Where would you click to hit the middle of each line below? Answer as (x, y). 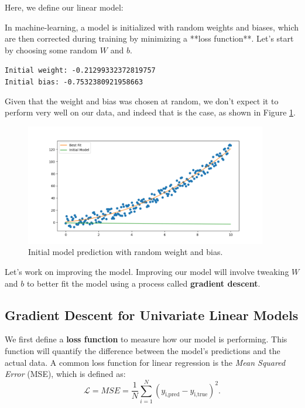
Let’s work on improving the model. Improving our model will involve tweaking (147, 272)
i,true (201, 395)
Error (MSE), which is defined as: (65, 374)
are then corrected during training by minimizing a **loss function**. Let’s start (149, 38)
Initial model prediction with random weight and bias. (126, 252)
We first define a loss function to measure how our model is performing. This (146, 339)
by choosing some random (51, 50)
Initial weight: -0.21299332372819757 (80, 71)
